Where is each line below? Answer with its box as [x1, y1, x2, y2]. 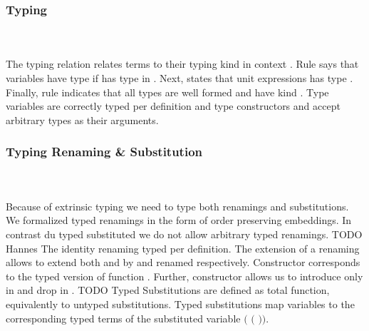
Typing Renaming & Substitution [6, 143, 203, 161]
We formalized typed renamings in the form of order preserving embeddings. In [6, 213, 352, 228]
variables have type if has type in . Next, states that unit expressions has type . [6, 71, 353, 85]
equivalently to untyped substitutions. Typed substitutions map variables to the [6, 296, 355, 311]
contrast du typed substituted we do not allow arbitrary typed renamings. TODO [6, 226, 363, 241]
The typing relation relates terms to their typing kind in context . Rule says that [6, 56, 359, 71]
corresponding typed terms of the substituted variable [6, 310, 241, 325]
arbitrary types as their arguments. [6, 112, 159, 127]
